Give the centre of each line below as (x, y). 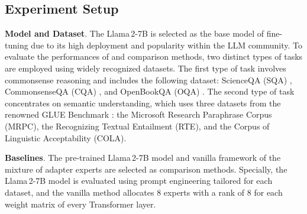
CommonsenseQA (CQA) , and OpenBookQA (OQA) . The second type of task (150, 91)
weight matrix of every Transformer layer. (80, 204)
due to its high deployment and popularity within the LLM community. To (167, 45)
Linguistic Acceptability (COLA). (66, 137)
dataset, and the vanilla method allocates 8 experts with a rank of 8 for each (144, 192)
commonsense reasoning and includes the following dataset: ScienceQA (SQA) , (148, 80)
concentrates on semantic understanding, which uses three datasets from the (143, 103)
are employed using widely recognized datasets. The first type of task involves (146, 68)
